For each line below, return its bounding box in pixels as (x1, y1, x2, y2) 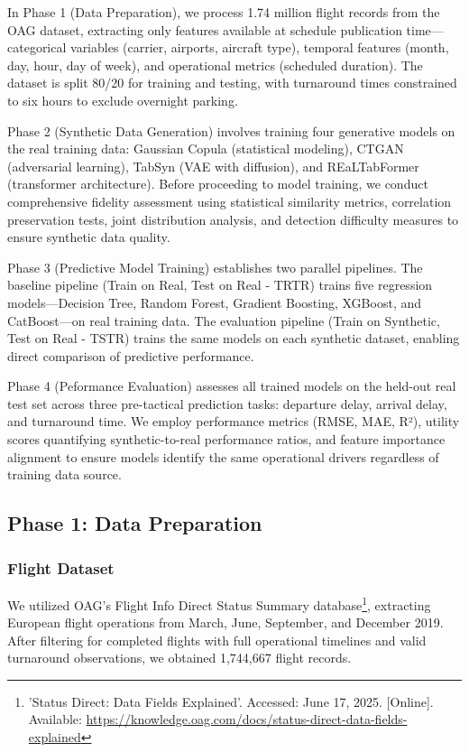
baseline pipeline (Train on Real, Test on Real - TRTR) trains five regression (7, 275, 433, 294)
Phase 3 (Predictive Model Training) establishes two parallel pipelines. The (7, 257, 423, 276)
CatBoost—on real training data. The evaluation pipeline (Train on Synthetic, (7, 311, 440, 330)
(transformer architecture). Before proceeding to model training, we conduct (7, 174, 428, 193)
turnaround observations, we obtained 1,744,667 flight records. (7, 648, 352, 667)
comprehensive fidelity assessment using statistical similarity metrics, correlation (7, 191, 452, 210)
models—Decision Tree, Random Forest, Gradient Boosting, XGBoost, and (7, 292, 422, 311)
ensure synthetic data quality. (7, 227, 170, 246)
